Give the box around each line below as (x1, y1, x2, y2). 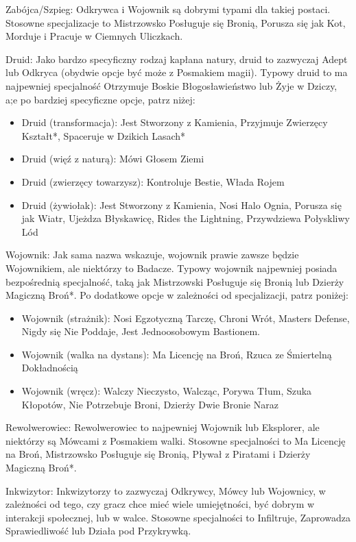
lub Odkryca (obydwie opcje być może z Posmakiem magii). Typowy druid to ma (5, 65, 348, 79)
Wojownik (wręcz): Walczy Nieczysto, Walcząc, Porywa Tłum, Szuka (21, 384, 312, 398)
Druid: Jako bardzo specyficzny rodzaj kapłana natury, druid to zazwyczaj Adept (5, 51, 348, 66)
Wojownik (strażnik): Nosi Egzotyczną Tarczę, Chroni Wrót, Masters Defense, (21, 310, 350, 325)
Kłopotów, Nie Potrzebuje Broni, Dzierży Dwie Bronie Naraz (21, 397, 278, 411)
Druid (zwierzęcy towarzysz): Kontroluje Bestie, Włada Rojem (21, 174, 285, 188)
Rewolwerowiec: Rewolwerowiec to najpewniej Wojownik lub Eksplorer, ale (5, 420, 320, 434)
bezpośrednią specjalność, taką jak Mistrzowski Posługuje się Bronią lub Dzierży (5, 274, 344, 288)
